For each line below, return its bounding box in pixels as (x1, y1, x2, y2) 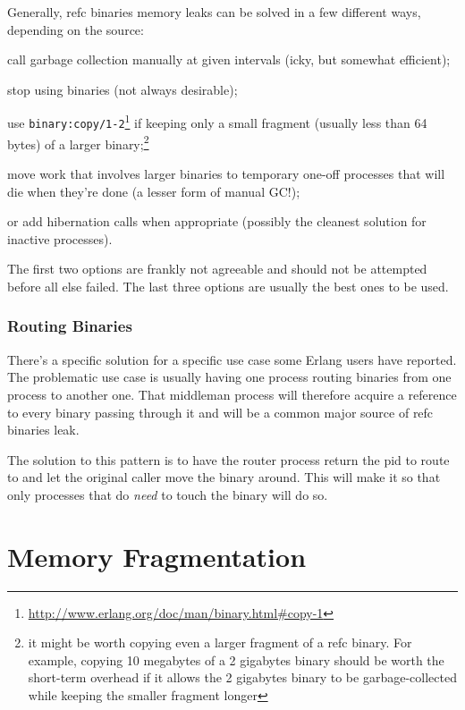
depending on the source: (7, 20, 144, 38)
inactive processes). (7, 229, 113, 248)
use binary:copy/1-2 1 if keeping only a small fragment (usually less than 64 (7, 111, 427, 132)
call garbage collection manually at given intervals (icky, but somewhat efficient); (7, 50, 451, 69)
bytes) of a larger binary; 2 (7, 131, 149, 153)
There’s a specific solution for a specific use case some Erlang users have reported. (7, 350, 457, 368)
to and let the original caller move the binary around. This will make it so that (7, 468, 441, 486)
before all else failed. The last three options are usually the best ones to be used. (7, 276, 449, 295)
